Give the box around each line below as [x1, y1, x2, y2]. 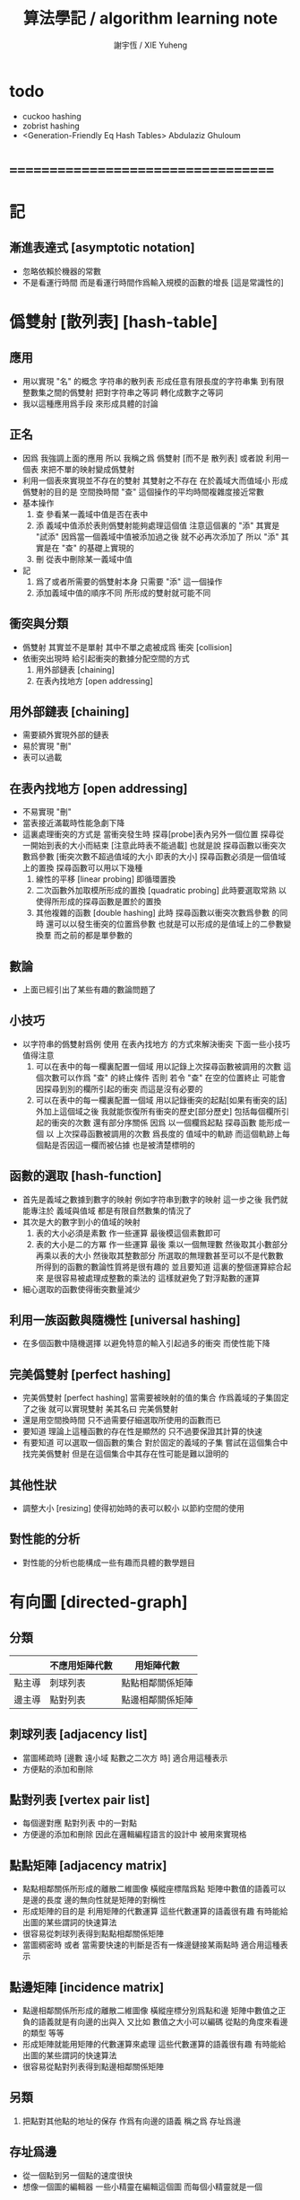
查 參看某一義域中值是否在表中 [35, 508, 149, 519]
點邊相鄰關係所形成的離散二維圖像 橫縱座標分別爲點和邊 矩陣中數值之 [21, 2005, 279, 2016]
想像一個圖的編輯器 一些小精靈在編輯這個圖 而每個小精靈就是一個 [21, 2181, 262, 2192]
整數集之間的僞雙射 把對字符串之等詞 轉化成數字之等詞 [21, 387, 224, 398]
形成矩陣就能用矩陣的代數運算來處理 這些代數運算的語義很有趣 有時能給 [21, 2039, 287, 2050]
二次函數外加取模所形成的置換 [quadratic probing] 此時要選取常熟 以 [35, 885, 287, 896]
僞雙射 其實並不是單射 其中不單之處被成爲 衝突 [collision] [21, 641, 233, 652]
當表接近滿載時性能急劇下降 [21, 818, 125, 829]
